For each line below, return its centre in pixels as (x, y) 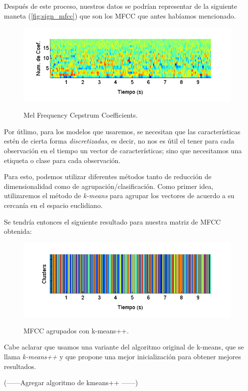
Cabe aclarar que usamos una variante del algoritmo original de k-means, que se (124, 347)
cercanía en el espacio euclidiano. (53, 205)
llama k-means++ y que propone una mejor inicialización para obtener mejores (123, 356)
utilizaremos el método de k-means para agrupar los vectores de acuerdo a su (119, 195)
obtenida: (18, 231)
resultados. (20, 366)
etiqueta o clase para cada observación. (62, 160)
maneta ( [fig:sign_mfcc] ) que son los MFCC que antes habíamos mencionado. (120, 15)
